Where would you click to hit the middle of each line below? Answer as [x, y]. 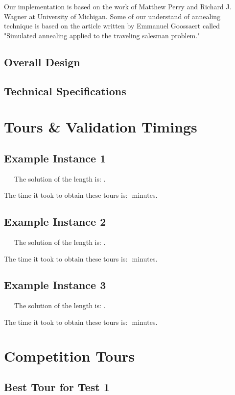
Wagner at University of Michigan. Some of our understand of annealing [112, 16]
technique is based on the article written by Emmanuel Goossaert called [112, 26]
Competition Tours [70, 355]
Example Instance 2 [55, 222]
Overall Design [42, 62]
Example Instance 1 [55, 158]
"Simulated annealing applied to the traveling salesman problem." [102, 35]
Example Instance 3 [55, 285]
